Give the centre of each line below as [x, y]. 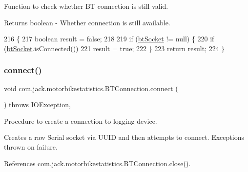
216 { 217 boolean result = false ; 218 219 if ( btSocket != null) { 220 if [109, 39]
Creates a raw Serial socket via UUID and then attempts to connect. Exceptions [124, 137]
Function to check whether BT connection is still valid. [86, 6]
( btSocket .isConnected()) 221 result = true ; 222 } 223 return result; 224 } [114, 48]
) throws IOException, [37, 105]
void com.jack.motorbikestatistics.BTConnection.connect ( [91, 88]
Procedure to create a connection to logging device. [81, 121]
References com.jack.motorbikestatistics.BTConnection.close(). [97, 163]
